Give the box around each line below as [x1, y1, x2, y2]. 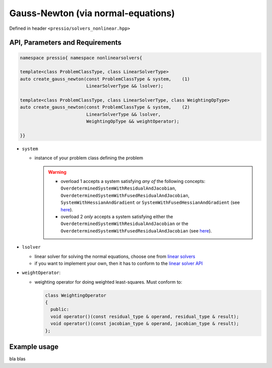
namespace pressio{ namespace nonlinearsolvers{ [20, 55, 143, 61]
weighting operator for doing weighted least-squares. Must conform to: [34, 279, 182, 285]
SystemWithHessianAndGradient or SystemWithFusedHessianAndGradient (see [60, 200, 240, 206]
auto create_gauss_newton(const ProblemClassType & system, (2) [20, 104, 190, 110]
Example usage [9, 343, 59, 351]
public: [50, 306, 70, 312]
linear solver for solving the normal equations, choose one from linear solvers [34, 253, 195, 259]
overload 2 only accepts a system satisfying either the [60, 213, 173, 219]
